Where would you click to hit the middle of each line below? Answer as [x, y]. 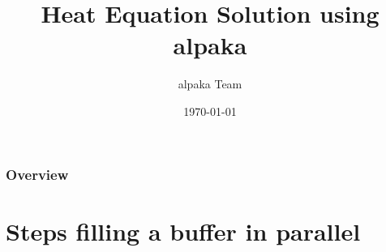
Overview [37, 174]
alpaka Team [210, 84]
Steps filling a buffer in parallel [183, 231]
